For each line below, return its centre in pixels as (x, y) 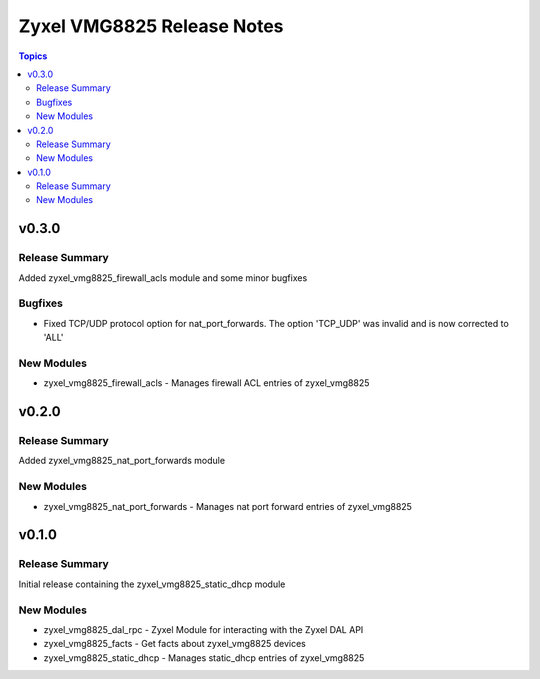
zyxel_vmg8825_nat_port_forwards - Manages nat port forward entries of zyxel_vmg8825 (227, 506)
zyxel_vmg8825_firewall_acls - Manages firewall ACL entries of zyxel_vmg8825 (206, 383)
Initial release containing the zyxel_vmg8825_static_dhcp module (152, 584)
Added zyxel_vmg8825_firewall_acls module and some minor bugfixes (163, 277)
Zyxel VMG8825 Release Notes (151, 26)
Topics (33, 56)
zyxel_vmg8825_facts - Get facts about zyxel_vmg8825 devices (175, 644)
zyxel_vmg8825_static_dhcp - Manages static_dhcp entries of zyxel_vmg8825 (204, 657)
